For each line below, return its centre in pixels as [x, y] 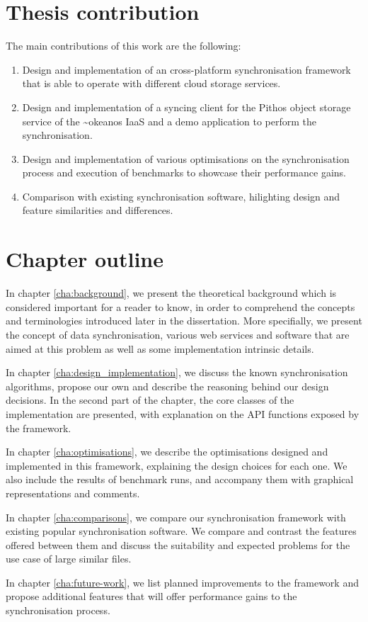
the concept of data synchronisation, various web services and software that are [178, 334]
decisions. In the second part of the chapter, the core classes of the [150, 400]
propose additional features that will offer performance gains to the [151, 596]
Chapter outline [85, 259]
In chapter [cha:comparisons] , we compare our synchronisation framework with [176, 517]
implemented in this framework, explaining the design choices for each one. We [177, 465]
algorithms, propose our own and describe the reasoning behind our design [167, 386]
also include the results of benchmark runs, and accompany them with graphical [180, 479]
